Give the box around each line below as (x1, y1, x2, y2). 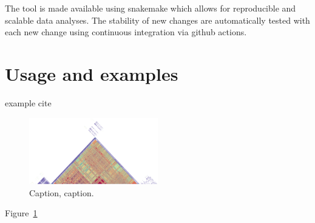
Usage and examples (5, 61, 178, 86)
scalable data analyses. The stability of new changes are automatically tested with (5, 13, 310, 26)
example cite (5, 96, 52, 109)
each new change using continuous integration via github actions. (5, 26, 247, 38)
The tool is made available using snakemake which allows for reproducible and (5, 2, 296, 14)
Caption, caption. (29, 186, 94, 199)
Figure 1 (5, 207, 38, 219)
